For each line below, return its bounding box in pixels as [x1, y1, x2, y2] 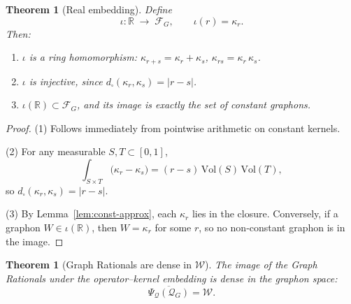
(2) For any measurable [6, 144, 106, 159]
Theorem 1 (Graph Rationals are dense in [6, 257, 192, 272]
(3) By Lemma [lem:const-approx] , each [6, 206, 177, 221]
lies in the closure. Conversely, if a [192, 206, 338, 221]
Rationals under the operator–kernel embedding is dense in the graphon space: [6, 270, 338, 285]
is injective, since [29, 73, 103, 88]
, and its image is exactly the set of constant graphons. [76, 97, 311, 112]
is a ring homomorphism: [29, 50, 138, 64]
